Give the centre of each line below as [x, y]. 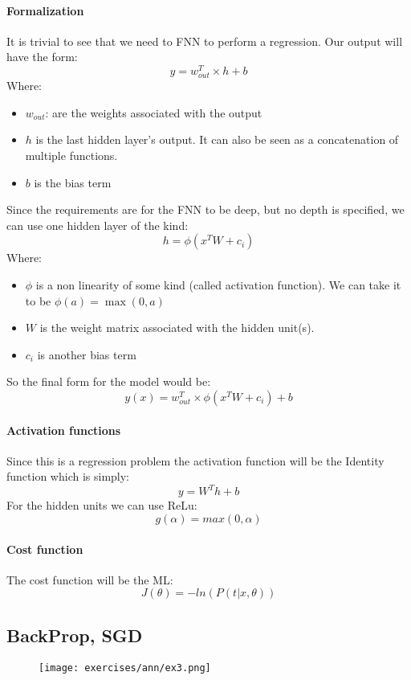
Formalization [45, 10]
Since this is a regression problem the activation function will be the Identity [195, 460]
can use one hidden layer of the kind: [98, 225]
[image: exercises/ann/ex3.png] [125, 668]
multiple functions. [71, 155]
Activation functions [64, 430]
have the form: [42, 57]
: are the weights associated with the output [154, 112]
